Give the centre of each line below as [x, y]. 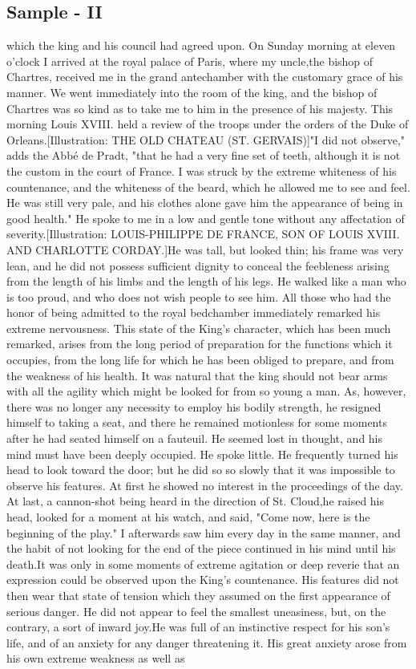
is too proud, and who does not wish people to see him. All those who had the [199, 296]
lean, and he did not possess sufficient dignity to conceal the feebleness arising [198, 265]
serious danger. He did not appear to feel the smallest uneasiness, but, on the [196, 611]
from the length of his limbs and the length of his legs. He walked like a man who [206, 281]
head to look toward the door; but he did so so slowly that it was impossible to [201, 470]
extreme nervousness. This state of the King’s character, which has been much [199, 328]
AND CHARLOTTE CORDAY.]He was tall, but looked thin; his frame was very [205, 249]
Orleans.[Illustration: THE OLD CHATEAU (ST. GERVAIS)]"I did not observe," [206, 139]
